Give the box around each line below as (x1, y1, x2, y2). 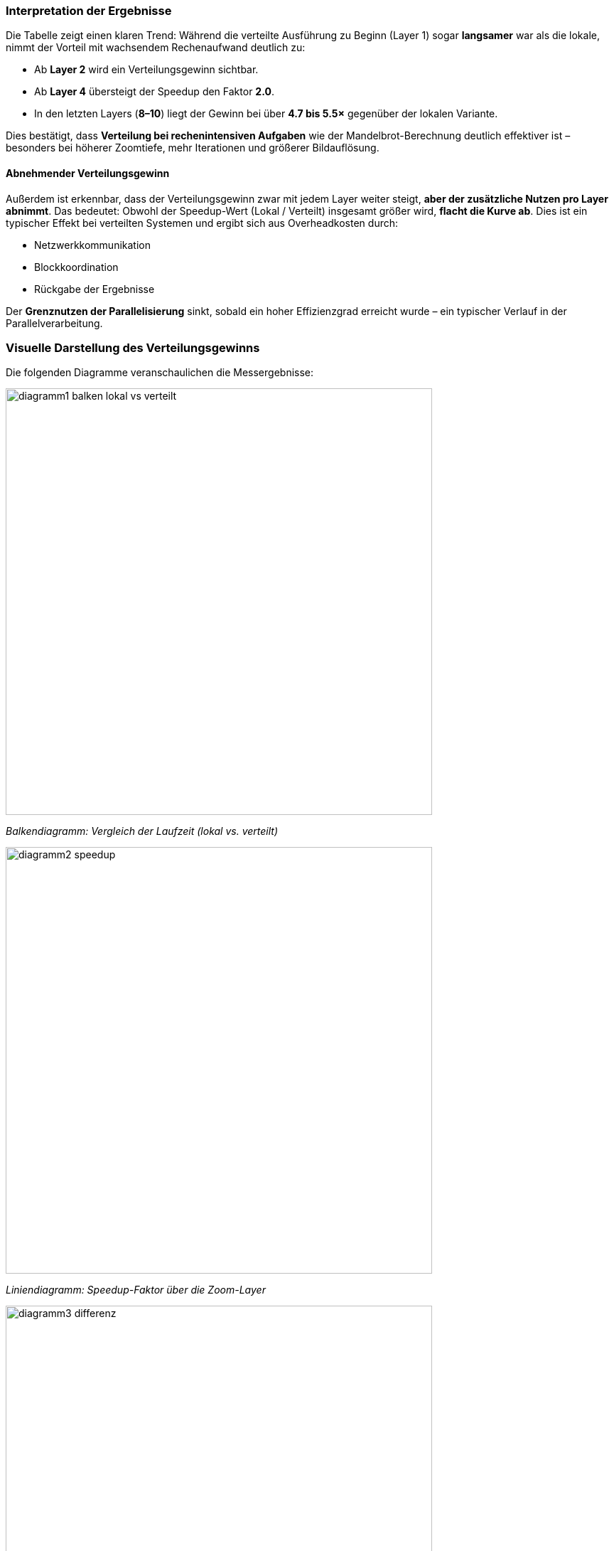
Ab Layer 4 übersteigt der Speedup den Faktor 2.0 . (34, 85, 274, 98)
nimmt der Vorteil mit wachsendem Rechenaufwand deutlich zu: (6, 41, 306, 54)
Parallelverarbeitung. (6, 316, 103, 329)
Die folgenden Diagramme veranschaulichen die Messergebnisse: (6, 366, 314, 379)
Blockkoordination (34, 260, 119, 273)
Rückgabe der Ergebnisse (34, 282, 155, 295)
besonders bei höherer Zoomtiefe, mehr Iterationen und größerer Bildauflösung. (6, 142, 379, 154)
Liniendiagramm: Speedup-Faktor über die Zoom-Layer (6, 1284, 266, 1296)
